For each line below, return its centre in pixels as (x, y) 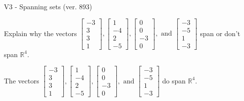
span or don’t (220, 33)
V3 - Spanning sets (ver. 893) (48, 6)
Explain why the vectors (41, 33)
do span (174, 80)
